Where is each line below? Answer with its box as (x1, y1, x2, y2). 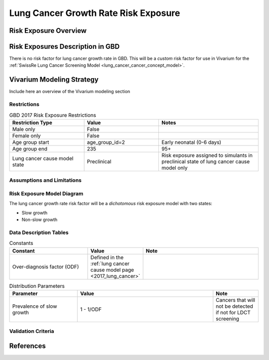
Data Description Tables (9, 229, 69, 236)
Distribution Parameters (9, 282, 65, 289)
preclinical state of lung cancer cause (161, 158, 250, 165)
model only (161, 164, 188, 171)
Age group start (12, 138, 49, 145)
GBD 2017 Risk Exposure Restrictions (9, 112, 97, 119)
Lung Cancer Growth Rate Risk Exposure (9, 7, 180, 18)
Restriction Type (12, 119, 52, 126)
